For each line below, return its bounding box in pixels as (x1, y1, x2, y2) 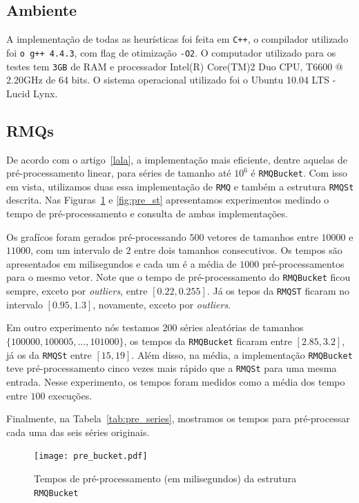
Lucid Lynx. (6, 86, 58, 100)
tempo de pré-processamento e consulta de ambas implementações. (6, 206, 288, 221)
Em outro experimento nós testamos (6, 320, 159, 335)
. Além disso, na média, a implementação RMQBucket (131, 347, 353, 362)
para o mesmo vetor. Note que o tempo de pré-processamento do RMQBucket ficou (6, 270, 351, 284)
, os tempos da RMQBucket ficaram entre (124, 333, 292, 348)
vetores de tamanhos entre (207, 229, 318, 244)
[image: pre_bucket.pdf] (34, 451, 148, 462)
